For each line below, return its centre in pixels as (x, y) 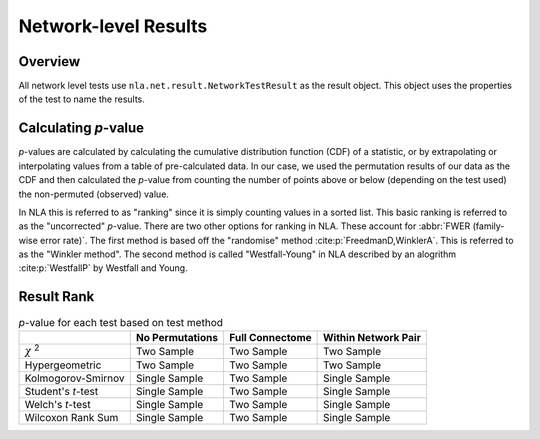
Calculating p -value (81, 128)
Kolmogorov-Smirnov (74, 378)
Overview (49, 61)
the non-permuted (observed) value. (94, 194)
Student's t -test (61, 392)
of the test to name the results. (81, 99)
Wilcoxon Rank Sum (71, 418)
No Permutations (177, 337)
